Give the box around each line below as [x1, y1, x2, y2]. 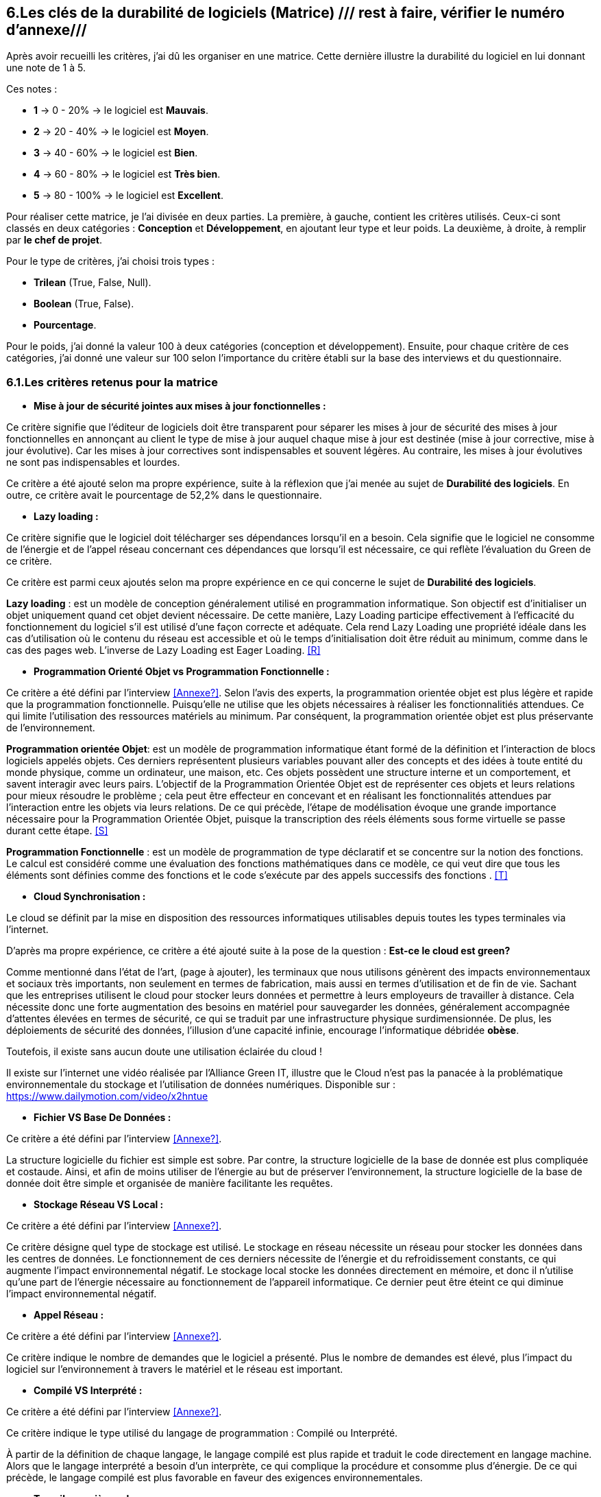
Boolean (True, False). [34, 298, 134, 310]
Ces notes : [6, 83, 58, 95]
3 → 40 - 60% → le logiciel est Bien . [34, 147, 198, 159]
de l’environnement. [6, 722, 95, 734]
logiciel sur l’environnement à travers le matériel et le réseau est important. [6, 1363, 343, 1376]
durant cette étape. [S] [6, 825, 108, 837]
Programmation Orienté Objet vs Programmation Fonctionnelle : [34, 665, 330, 678]
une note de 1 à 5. [6, 62, 86, 74]
